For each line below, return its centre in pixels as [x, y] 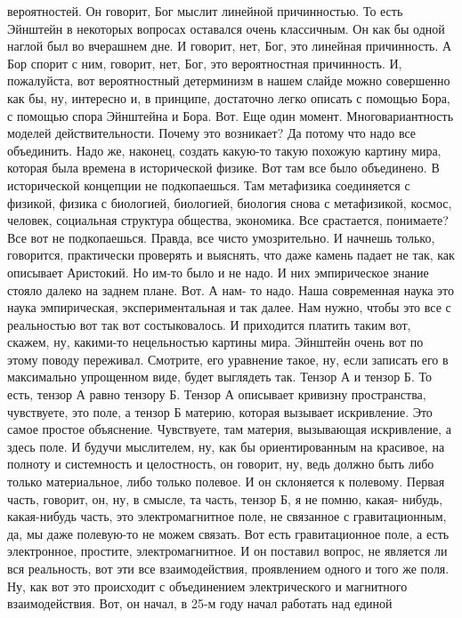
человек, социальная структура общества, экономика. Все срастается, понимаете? [228, 220]
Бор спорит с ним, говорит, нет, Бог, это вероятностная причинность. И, [205, 63]
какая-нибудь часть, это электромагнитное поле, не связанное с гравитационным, [227, 516]
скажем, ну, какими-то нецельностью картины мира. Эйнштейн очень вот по [215, 342]
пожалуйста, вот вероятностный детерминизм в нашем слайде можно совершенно [229, 80]
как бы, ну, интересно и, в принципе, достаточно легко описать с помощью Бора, [229, 97]
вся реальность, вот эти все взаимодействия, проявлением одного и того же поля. [228, 568]
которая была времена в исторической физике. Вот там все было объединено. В [223, 168]
